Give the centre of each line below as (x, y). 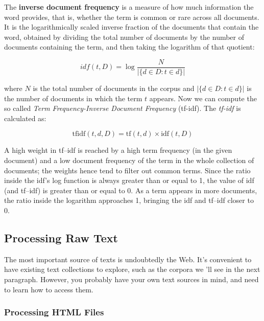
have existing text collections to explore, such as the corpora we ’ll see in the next (132, 269)
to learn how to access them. (49, 289)
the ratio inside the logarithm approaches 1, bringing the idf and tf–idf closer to (129, 200)
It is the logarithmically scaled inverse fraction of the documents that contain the (131, 27)
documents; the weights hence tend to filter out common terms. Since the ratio (127, 170)
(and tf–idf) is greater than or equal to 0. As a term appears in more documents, (131, 190)
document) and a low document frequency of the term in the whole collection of (129, 160)
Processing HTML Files (54, 312)
